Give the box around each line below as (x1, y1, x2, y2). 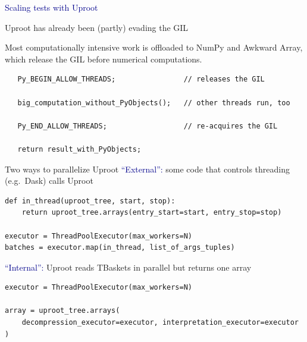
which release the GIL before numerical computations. (5, 52, 202, 65)
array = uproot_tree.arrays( (5, 306, 120, 315)
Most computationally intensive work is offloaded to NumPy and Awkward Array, (5, 41, 303, 54)
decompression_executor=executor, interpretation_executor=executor (21, 318, 299, 327)
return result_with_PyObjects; (17, 145, 142, 153)
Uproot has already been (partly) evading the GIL (5, 21, 189, 33)
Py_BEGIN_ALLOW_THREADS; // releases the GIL (17, 75, 265, 84)
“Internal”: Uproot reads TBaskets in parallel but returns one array (5, 261, 252, 273)
